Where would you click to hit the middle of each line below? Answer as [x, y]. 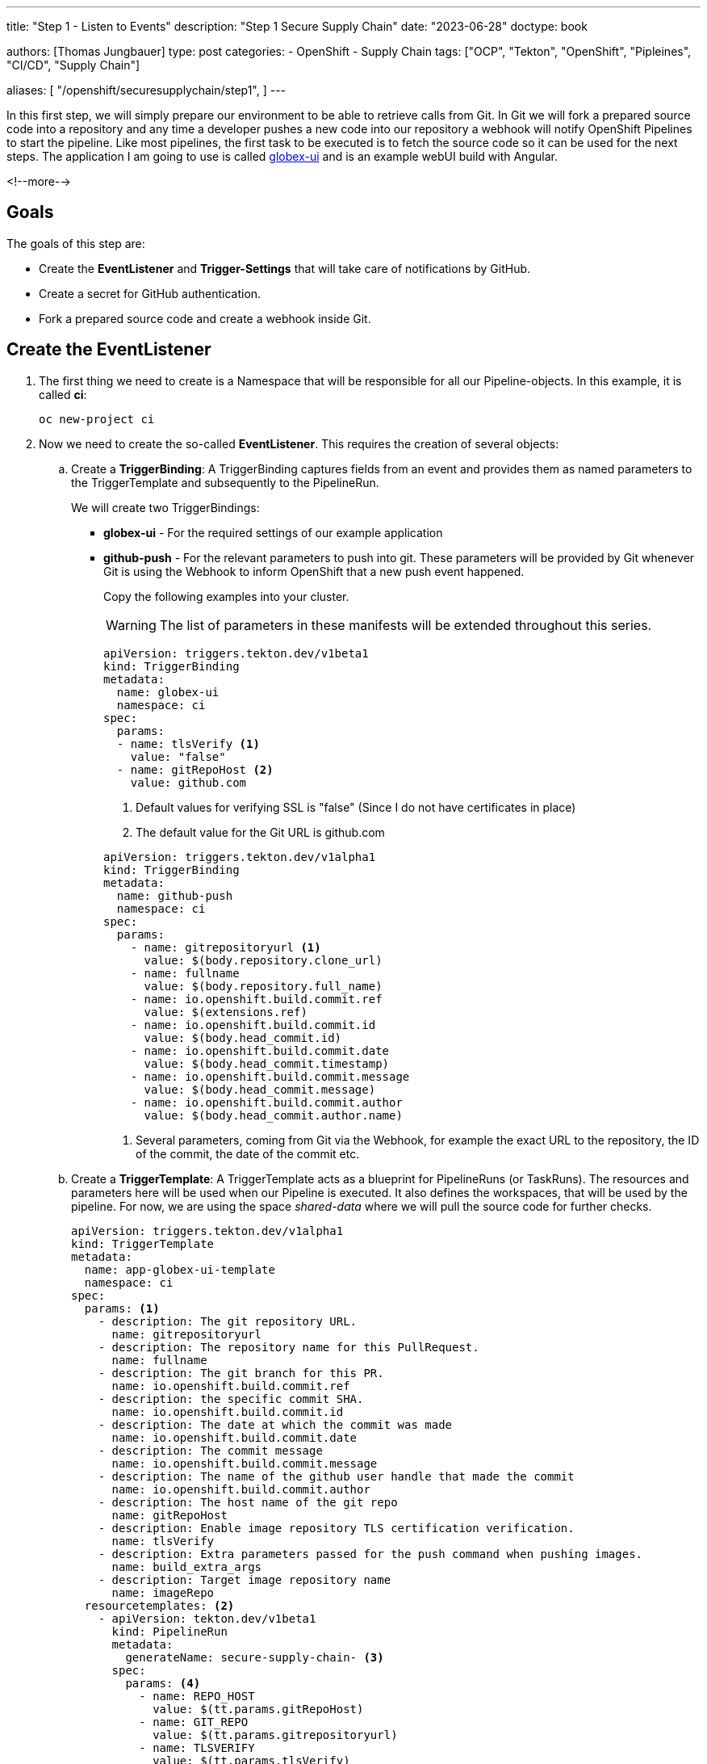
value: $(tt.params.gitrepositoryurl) [275, 1735]
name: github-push [175, 895]
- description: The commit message [210, 1450]
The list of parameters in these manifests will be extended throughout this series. [406, 625]
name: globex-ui [168, 692]
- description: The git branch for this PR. [241, 1373]
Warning [131, 625]
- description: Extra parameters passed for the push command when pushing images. [370, 1554]
